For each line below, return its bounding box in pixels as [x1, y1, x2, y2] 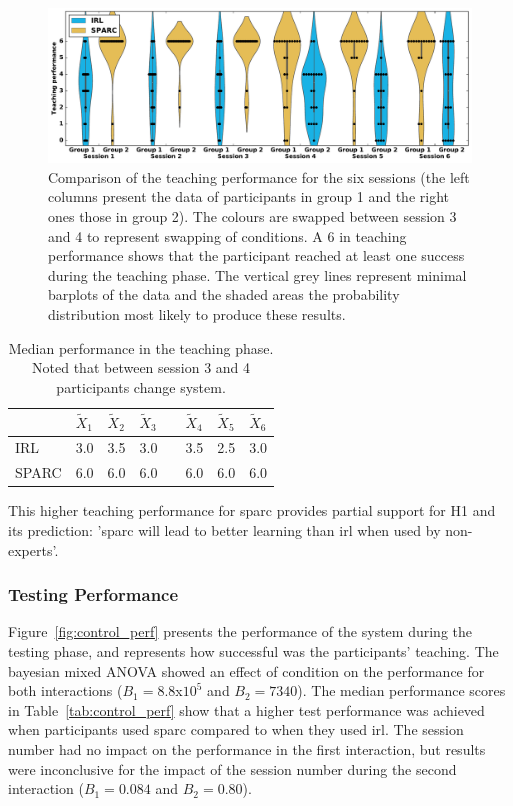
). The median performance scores [297, 680, 506, 701]
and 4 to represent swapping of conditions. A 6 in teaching [48, 225, 407, 246]
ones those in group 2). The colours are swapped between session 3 [48, 206, 457, 227]
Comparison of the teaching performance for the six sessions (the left [48, 166, 470, 187]
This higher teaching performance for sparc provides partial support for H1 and [8, 500, 496, 521]
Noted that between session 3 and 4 [32, 357, 251, 378]
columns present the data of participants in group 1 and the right [48, 186, 449, 207]
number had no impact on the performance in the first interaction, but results [8, 738, 486, 759]
